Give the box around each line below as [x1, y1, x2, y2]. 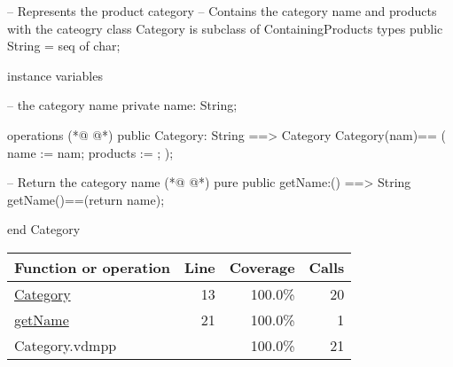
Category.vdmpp [14, 334, 117, 355]
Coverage [229, 256, 295, 277]
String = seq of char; [7, 36, 121, 55]
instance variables [7, 66, 103, 84]
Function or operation [14, 256, 170, 277]
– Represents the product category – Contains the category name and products [7, 2, 437, 20]
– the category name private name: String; [7, 96, 238, 114]
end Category [7, 220, 81, 238]
